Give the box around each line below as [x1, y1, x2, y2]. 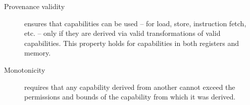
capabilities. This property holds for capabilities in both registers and [24, 37, 239, 48]
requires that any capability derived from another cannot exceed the [24, 81, 235, 92]
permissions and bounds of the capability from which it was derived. [24, 91, 236, 102]
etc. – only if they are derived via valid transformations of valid [24, 28, 221, 38]
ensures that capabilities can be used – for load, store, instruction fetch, [24, 18, 246, 28]
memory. [24, 47, 51, 58]
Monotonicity [4, 64, 45, 75]
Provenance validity [4, 1, 65, 11]
